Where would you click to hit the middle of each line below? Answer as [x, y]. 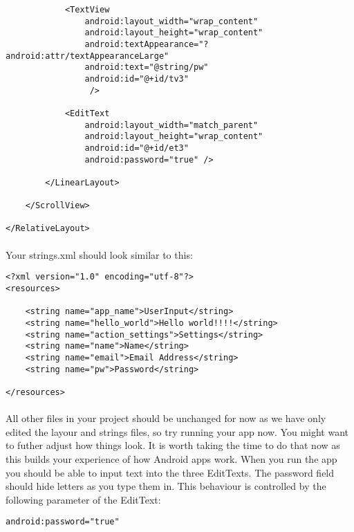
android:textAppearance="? [147, 44]
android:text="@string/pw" [147, 67]
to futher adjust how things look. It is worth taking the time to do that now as [173, 445]
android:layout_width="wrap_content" [171, 21]
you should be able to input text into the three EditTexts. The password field [170, 472]
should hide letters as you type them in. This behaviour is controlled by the [166, 486]
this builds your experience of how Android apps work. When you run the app [171, 458]
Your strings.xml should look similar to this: [99, 254]
